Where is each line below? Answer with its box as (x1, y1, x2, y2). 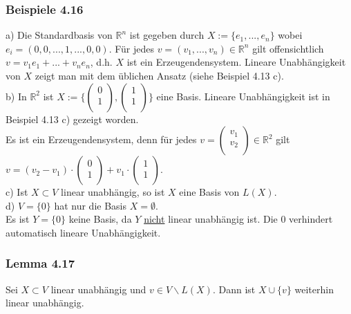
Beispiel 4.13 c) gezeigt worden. (6, 111, 139, 126)
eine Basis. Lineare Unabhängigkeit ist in (156, 89, 330, 103)
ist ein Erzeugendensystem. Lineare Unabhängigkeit (126, 55, 346, 69)
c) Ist (6, 185, 28, 199)
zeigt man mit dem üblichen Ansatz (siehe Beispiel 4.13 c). (35, 68, 284, 82)
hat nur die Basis (54, 198, 127, 212)
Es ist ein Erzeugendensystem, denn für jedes (6, 132, 197, 147)
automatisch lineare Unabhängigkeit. (6, 225, 161, 239)
